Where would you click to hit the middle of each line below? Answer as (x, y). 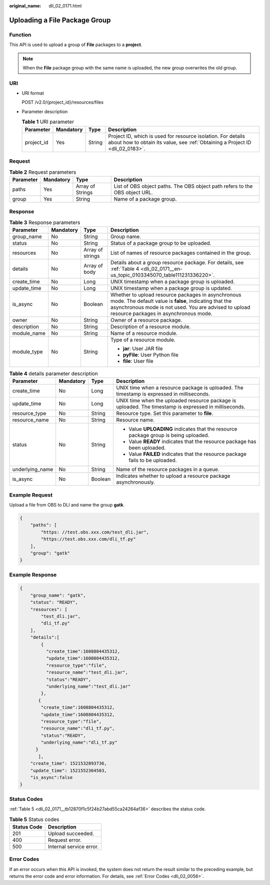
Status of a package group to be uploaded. (161, 243)
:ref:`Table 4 (125, 269)
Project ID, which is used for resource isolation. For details (176, 136)
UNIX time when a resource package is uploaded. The (180, 388)
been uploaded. (147, 448)
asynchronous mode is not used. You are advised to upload (180, 307)
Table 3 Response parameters (45, 222)
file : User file (138, 361)
